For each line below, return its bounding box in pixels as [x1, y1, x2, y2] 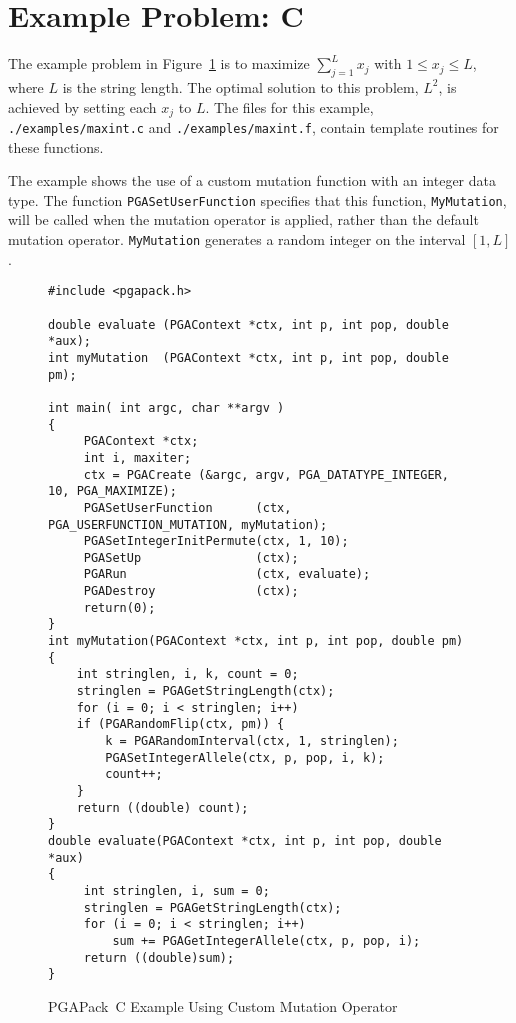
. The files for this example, [205, 96, 374, 117]
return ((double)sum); [83, 950, 235, 965]
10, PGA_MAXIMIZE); [48, 484, 177, 499]
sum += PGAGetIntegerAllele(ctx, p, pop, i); [112, 933, 421, 948]
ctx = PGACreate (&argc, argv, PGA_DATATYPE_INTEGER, [83, 467, 449, 482]
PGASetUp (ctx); [83, 550, 299, 565]
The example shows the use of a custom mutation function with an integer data [8, 170, 496, 191]
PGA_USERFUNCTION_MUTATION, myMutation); [48, 517, 328, 532]
